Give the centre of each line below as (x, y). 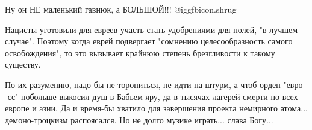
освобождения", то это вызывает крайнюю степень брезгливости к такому (140, 52)
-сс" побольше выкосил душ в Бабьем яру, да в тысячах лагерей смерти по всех (151, 96)
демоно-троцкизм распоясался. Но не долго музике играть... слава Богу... (139, 120)
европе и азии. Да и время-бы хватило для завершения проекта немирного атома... (156, 108)
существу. (23, 64)
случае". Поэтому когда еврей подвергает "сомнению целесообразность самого (149, 41)
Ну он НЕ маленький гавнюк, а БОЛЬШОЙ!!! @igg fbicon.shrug (121, 9)
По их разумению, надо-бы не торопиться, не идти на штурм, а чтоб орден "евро (154, 84)
